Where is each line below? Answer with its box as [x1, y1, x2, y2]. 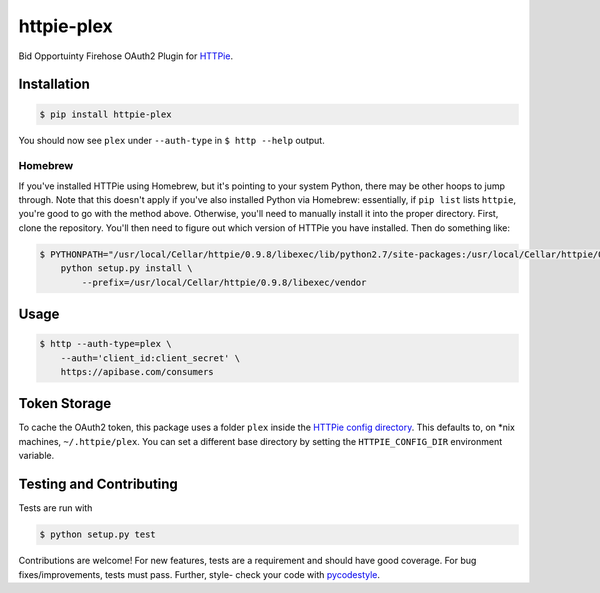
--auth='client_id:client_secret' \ [60, 352, 240, 364]
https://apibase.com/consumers [60, 366, 214, 377]
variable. [18, 450, 55, 462]
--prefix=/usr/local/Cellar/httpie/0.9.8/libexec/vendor [81, 276, 367, 288]
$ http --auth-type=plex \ [39, 338, 172, 350]
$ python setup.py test [39, 529, 157, 540]
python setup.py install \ [60, 263, 194, 274]
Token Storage [18, 395, 112, 412]
